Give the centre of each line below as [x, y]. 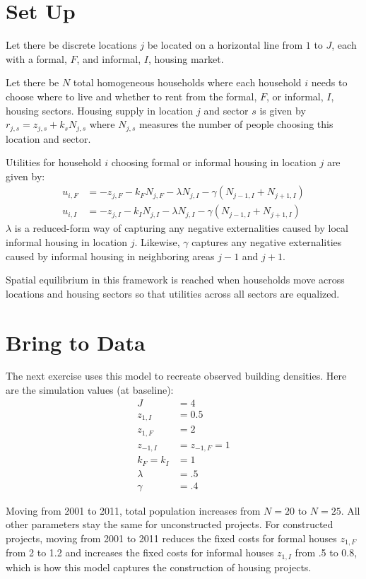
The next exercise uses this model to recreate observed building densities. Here [176, 376]
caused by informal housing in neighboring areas [110, 256]
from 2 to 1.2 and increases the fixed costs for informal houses [140, 552]
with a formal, [36, 58]
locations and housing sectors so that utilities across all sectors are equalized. [173, 293]
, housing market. [186, 58]
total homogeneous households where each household [187, 82]
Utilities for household [54, 162]
